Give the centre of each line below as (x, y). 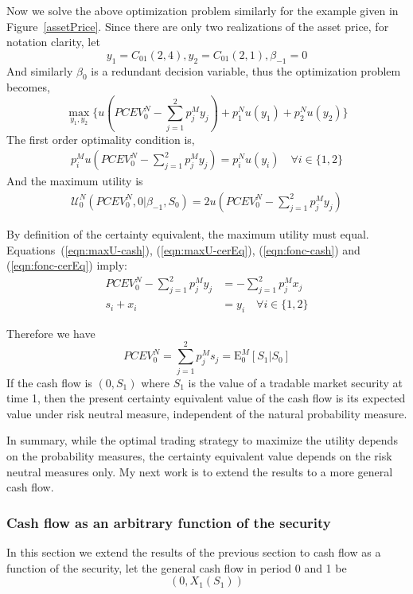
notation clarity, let (53, 42)
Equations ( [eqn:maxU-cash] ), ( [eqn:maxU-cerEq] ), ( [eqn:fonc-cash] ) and (183, 249)
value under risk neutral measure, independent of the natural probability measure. (207, 413)
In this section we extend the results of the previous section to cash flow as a (194, 551)
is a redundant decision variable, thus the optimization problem (246, 70)
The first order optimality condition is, (101, 139)
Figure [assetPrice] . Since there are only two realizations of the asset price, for (198, 26)
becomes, (28, 87)
